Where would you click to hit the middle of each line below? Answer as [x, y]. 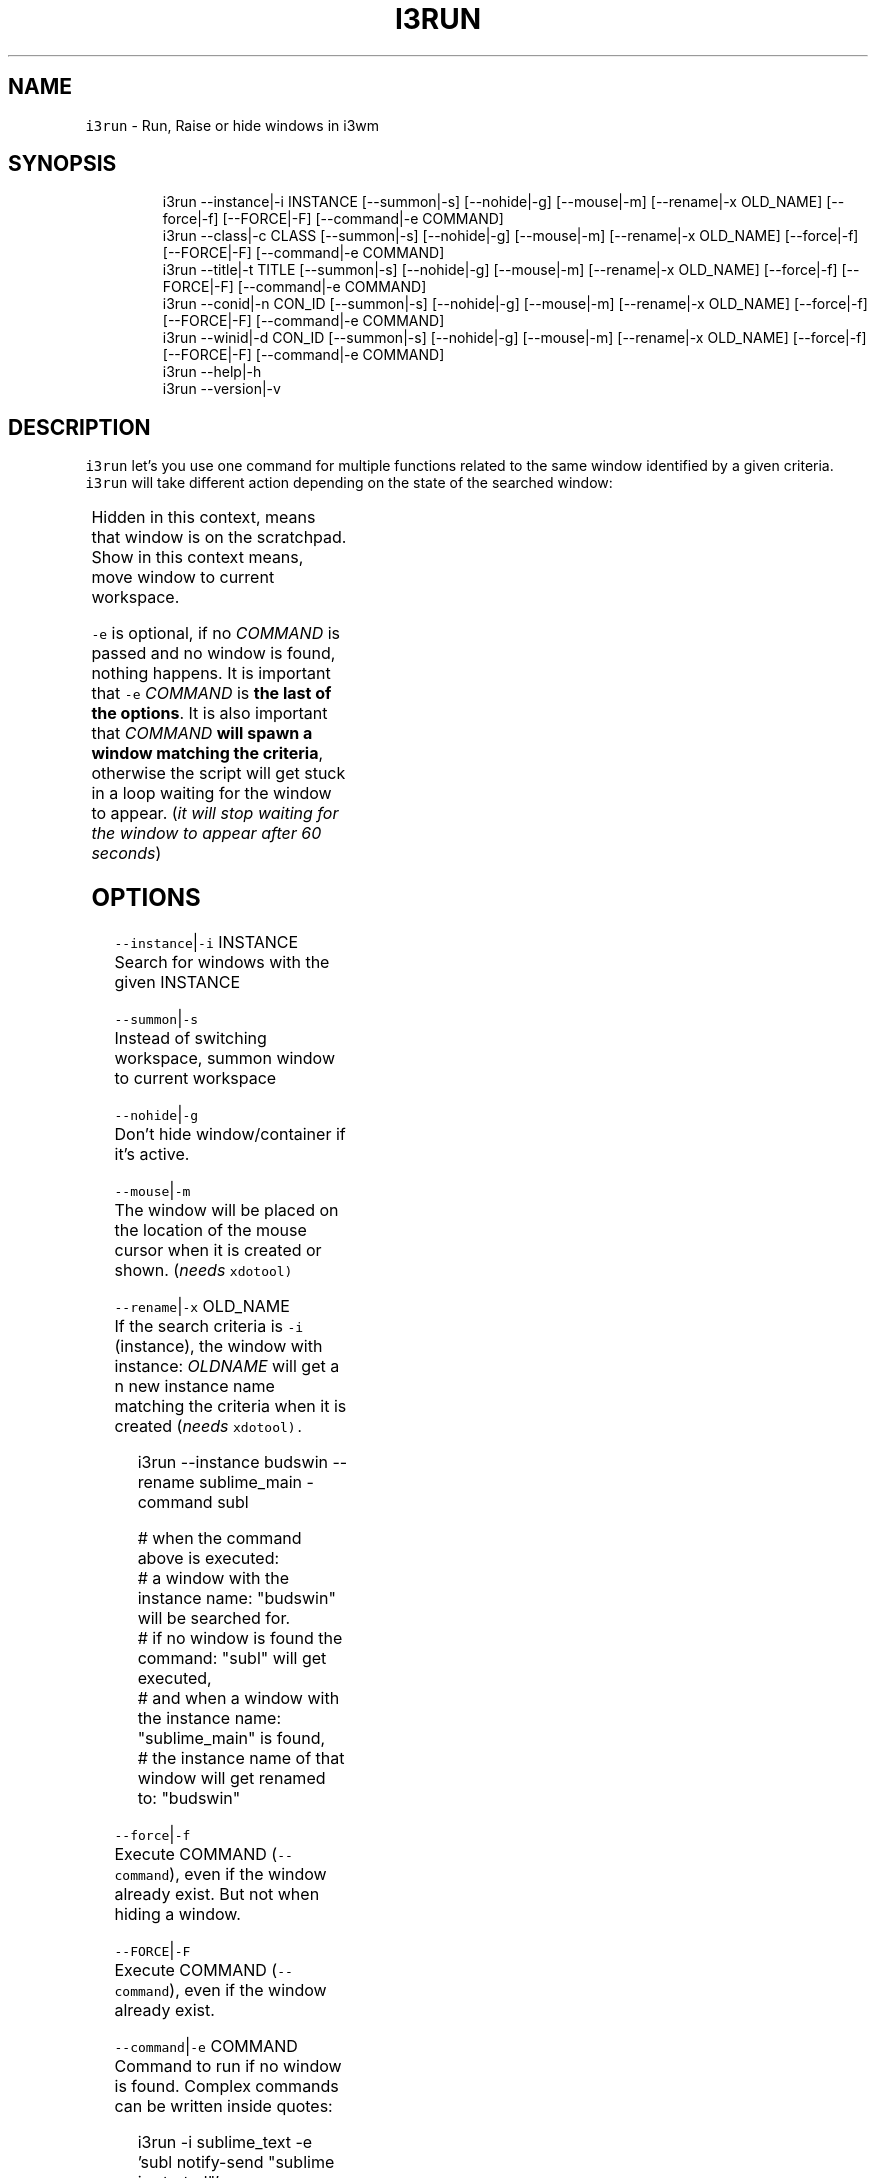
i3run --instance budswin [232, 1462]
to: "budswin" [189, 1798]
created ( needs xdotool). [209, 1426]
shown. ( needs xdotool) [203, 1270]
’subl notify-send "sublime [236, 2162]
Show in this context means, [197, 557]
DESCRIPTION [79, 427]
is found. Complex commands [226, 2086]
